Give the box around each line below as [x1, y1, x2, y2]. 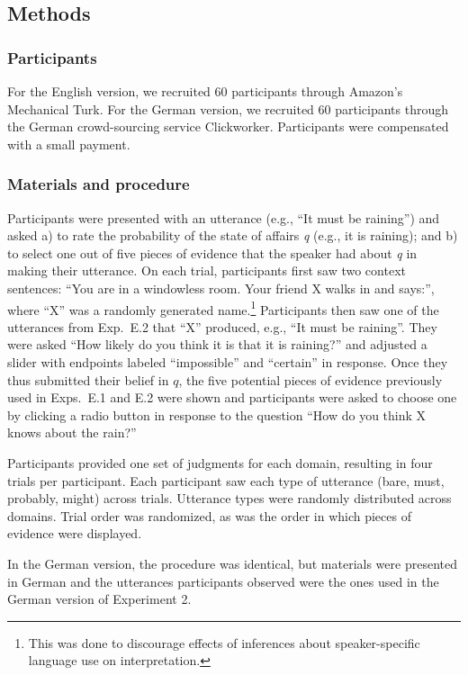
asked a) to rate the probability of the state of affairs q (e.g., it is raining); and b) [7, 226, 458, 245]
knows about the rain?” [7, 423, 137, 442]
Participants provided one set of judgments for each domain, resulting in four [7, 453, 433, 472]
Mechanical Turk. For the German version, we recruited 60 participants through [7, 99, 449, 118]
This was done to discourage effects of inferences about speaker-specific [28, 633, 420, 652]
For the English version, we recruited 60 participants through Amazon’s [7, 82, 403, 100]
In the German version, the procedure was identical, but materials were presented [7, 553, 457, 572]
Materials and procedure [7, 173, 190, 195]
